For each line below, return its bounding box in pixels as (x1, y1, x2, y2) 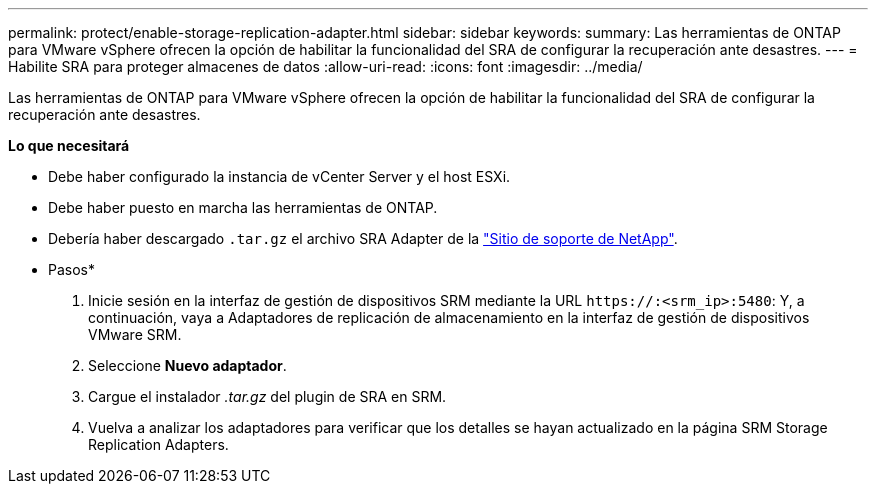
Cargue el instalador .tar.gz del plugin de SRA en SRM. (88, 388, 447, 405)
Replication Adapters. (88, 436, 229, 453)
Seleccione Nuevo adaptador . (88, 357, 287, 374)
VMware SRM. (88, 326, 182, 343)
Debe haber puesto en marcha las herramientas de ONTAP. (48, 199, 438, 216)
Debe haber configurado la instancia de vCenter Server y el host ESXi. (48, 168, 511, 185)
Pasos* (48, 261, 95, 278)
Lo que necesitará (8, 137, 130, 154)
